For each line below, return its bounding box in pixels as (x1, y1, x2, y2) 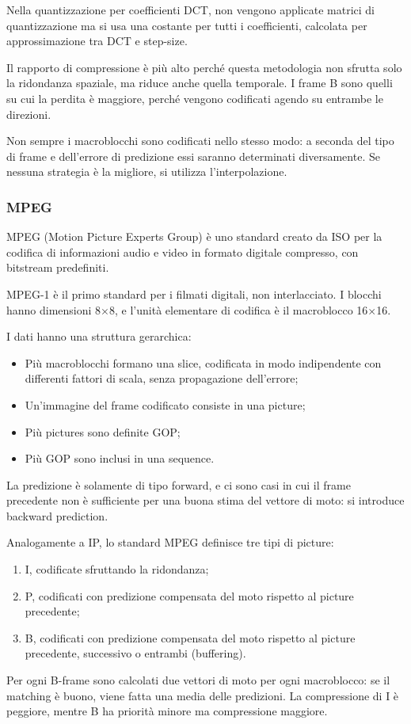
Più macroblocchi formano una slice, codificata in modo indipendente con (25, 354, 382, 371)
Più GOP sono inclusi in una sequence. (25, 450, 215, 467)
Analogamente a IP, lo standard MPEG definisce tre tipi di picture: (6, 534, 334, 551)
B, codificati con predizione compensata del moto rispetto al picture (25, 629, 356, 646)
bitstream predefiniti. (6, 259, 109, 276)
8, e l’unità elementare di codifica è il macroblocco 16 (109, 301, 368, 318)
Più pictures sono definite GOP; (25, 423, 181, 440)
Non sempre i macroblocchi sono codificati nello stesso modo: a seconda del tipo (6, 132, 394, 149)
